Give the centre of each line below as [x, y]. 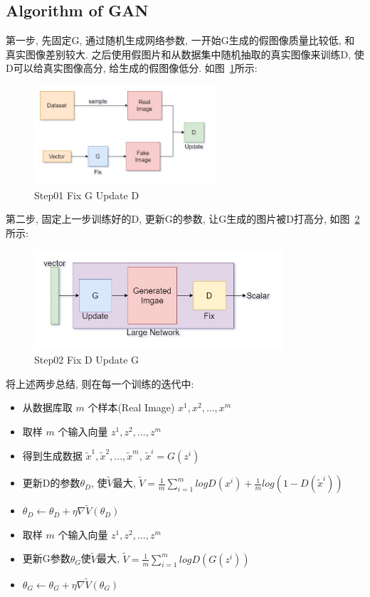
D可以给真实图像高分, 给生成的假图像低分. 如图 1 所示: [132, 68]
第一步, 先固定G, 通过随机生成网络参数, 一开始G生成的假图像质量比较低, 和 [180, 40]
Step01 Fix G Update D [87, 195]
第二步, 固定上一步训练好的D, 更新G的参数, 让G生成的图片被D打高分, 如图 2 [183, 219]
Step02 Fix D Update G [87, 359]
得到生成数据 [52, 456]
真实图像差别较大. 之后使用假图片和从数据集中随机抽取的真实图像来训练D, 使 [185, 54]
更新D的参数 [51, 483]
